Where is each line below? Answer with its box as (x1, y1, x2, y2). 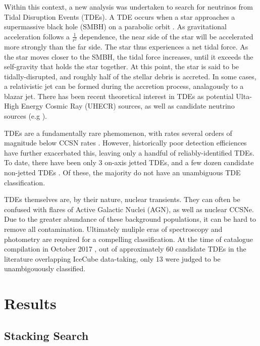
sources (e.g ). (4, 111, 47, 121)
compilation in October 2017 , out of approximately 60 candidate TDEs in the (4, 243, 246, 254)
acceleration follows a (4, 31, 70, 41)
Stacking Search (4, 327, 89, 343)
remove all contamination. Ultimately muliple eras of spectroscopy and (4, 224, 223, 234)
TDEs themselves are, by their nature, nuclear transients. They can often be (4, 194, 240, 205)
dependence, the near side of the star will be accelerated (79, 31, 253, 41)
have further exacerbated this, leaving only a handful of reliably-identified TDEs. (4, 147, 254, 158)
